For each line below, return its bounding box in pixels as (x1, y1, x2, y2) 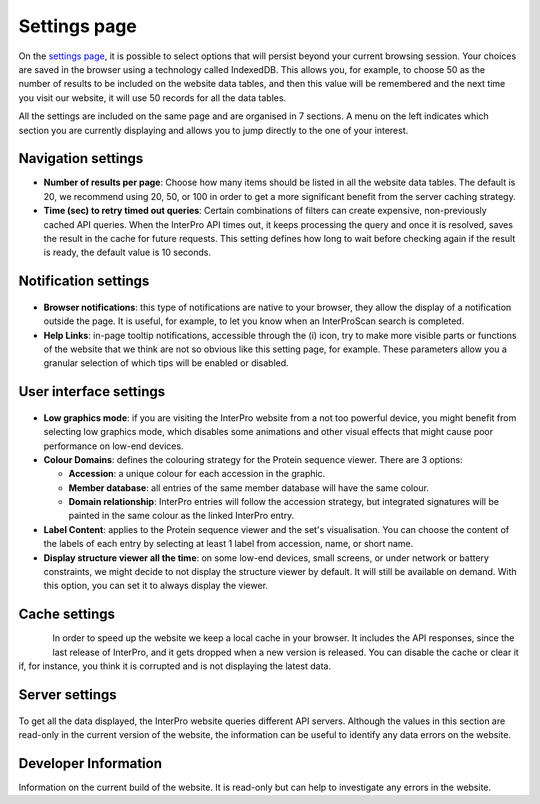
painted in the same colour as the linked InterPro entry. (68, 510, 295, 522)
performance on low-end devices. (43, 440, 184, 452)
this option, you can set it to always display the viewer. (43, 580, 269, 592)
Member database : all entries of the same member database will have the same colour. (68, 481, 430, 494)
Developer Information (18, 755, 163, 772)
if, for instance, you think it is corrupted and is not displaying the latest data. (18, 660, 332, 672)
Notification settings (18, 273, 150, 290)
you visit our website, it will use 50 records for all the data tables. (18, 91, 287, 104)
